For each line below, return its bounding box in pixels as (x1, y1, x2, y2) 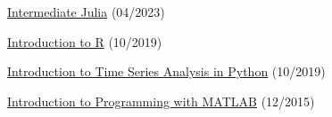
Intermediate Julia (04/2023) (7, 3, 165, 20)
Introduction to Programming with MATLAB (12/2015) (7, 91, 315, 110)
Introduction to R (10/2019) (7, 32, 162, 51)
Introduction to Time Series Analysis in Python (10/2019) (7, 62, 326, 81)
